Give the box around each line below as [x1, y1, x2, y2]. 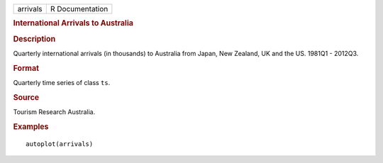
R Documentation [50, 4, 109, 13]
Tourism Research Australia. [13, 108, 96, 116]
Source [13, 92, 40, 102]
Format [13, 63, 39, 73]
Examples [13, 121, 49, 131]
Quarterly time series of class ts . [13, 78, 111, 86]
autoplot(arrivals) [26, 140, 94, 148]
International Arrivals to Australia [13, 18, 134, 28]
